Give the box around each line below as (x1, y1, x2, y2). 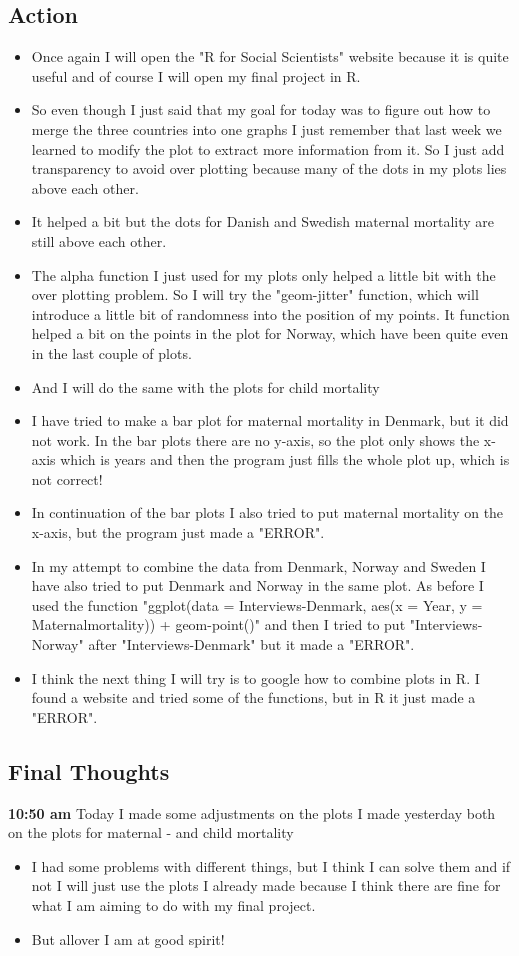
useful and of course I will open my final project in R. (31, 65, 361, 86)
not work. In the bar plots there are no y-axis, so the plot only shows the (31, 429, 480, 450)
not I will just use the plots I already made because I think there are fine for (31, 875, 501, 896)
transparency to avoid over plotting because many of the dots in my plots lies (31, 158, 507, 179)
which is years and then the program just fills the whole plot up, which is (60, 449, 510, 470)
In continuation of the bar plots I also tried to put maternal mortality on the (31, 502, 504, 523)
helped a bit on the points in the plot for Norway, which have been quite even (31, 323, 509, 344)
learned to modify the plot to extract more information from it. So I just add (31, 138, 505, 159)
